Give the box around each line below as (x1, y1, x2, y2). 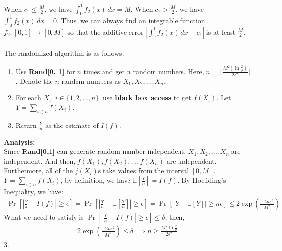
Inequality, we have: (4, 186, 63, 196)
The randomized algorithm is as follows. (4, 48, 124, 58)
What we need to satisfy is (4, 212, 84, 222)
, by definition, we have (60, 175, 130, 185)
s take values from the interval (98, 165, 189, 176)
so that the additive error (67, 26, 144, 37)
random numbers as (61, 75, 121, 86)
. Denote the (15, 75, 53, 86)
